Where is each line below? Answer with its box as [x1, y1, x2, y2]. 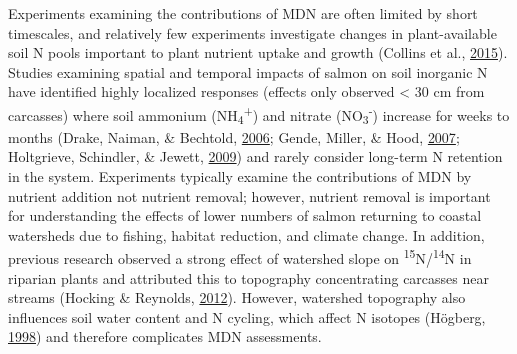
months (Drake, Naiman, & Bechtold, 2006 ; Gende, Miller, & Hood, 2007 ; [8, 126, 460, 147]
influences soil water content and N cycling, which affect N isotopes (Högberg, [8, 306, 486, 327]
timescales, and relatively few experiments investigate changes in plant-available [8, 22, 497, 43]
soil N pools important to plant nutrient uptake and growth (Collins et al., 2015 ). [8, 42, 508, 63]
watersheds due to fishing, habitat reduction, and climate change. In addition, [8, 224, 485, 245]
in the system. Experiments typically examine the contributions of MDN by [8, 165, 472, 186]
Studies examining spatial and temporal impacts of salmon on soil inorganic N [8, 61, 488, 82]
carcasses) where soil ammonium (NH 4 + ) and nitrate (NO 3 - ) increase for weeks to [8, 101, 510, 128]
